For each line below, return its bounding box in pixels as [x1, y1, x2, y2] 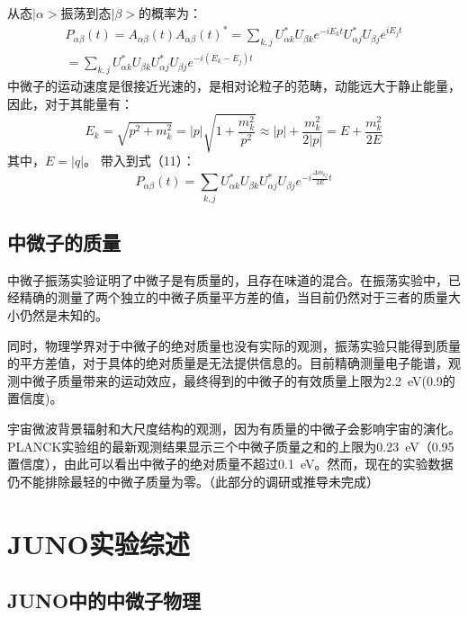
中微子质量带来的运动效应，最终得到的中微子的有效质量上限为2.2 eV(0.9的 [19, 371, 455, 390]
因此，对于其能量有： [7, 94, 133, 112]
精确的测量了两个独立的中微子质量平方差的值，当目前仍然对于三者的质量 [19, 288, 448, 307]
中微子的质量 [7, 228, 121, 255]
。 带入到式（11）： [84, 150, 195, 169]
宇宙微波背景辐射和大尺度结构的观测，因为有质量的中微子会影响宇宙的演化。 [7, 418, 461, 437]
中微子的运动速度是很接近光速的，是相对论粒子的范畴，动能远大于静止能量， [7, 76, 461, 95]
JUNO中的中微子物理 [7, 587, 202, 614]
